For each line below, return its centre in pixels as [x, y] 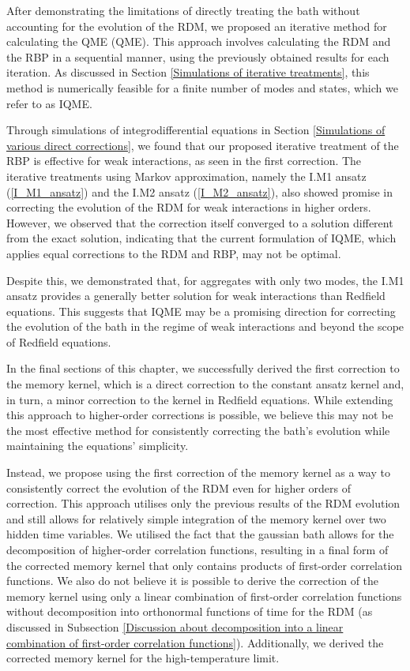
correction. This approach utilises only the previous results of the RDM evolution [203, 503]
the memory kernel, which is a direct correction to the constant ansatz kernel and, [205, 384]
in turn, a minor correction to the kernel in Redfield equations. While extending [200, 399]
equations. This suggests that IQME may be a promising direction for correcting [201, 311]
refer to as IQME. [49, 103]
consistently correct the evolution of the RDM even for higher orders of [179, 487]
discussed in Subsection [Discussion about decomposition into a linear [175, 626]
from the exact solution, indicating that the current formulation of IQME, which [201, 238]
